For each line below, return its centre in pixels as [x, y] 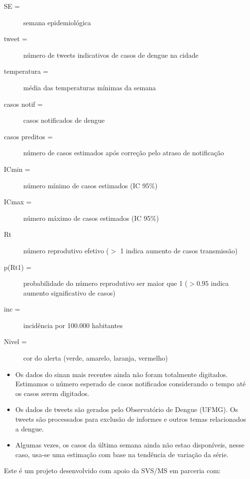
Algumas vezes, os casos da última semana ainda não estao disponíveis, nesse [130, 445]
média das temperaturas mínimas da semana [90, 87]
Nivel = [16, 341]
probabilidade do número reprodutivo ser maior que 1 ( [106, 283]
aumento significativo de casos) [69, 292]
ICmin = [17, 169]
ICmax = [18, 202]
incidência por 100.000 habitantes [73, 325]
